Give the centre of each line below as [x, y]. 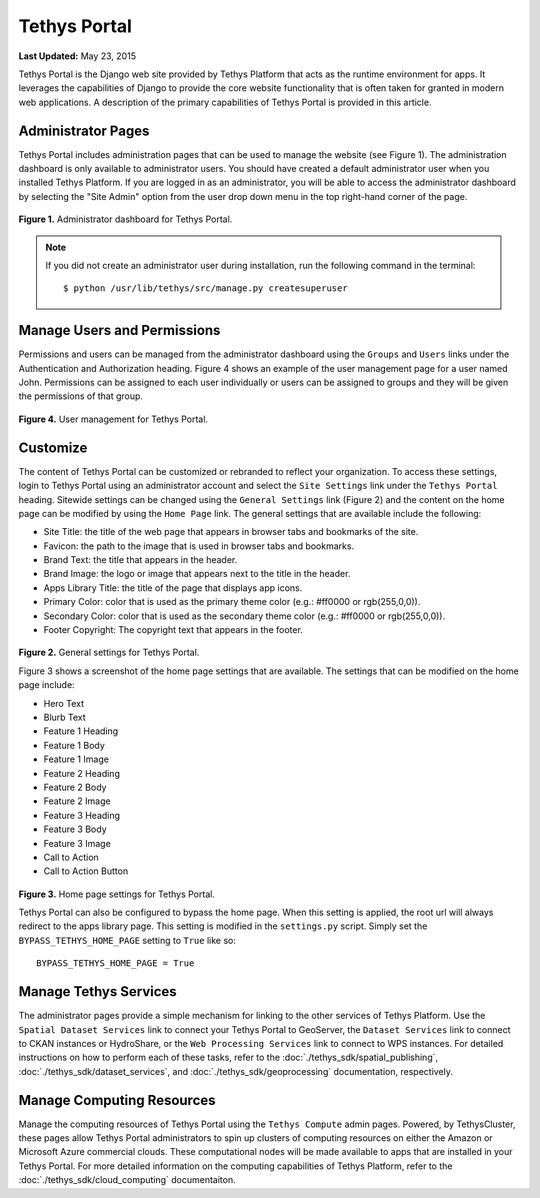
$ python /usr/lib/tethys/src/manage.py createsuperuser [206, 288]
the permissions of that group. [81, 396]
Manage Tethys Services [97, 991]
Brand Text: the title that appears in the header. [140, 560]
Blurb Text [65, 717]
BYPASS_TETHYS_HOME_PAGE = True [115, 963]
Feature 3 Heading [81, 815]
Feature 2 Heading [81, 773]
